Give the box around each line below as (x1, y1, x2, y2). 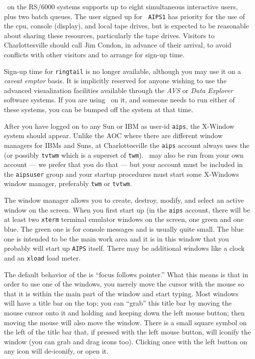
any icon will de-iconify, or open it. (4, 346, 109, 356)
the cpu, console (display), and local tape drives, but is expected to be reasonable (4, 21, 249, 31)
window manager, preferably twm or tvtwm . (4, 178, 132, 189)
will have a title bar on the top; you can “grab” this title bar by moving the (4, 298, 232, 308)
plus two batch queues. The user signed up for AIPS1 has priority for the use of (4, 11, 245, 21)
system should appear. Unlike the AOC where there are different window (4, 130, 223, 141)
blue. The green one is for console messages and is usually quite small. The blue (4, 224, 244, 234)
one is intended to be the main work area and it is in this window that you (4, 233, 229, 243)
